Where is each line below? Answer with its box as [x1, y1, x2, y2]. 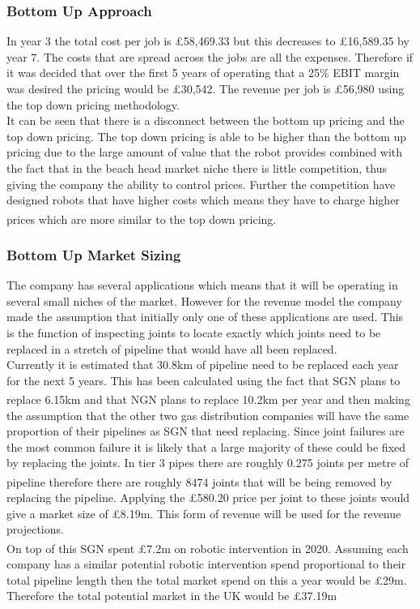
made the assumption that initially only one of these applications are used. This [6, 308, 404, 325]
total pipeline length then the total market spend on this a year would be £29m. [6, 571, 407, 588]
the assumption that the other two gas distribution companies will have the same [6, 406, 409, 423]
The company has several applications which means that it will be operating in [6, 277, 398, 294]
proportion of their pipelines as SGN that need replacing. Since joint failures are [6, 422, 405, 440]
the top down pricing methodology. [6, 96, 180, 113]
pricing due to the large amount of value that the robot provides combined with [6, 144, 403, 161]
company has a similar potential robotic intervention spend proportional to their [6, 555, 406, 573]
